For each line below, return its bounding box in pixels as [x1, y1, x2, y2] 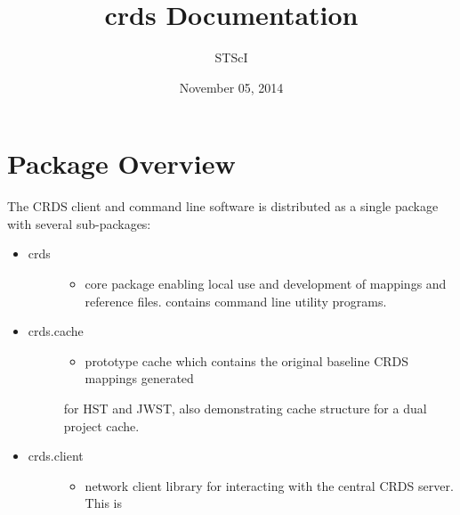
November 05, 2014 [179, 78, 284, 96]
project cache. [63, 416, 140, 435]
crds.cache [28, 322, 84, 340]
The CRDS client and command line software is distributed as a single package [7, 197, 439, 216]
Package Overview [7, 145, 236, 182]
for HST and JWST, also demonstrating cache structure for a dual [63, 399, 427, 417]
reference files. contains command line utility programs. [85, 291, 387, 310]
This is [85, 494, 122, 512]
